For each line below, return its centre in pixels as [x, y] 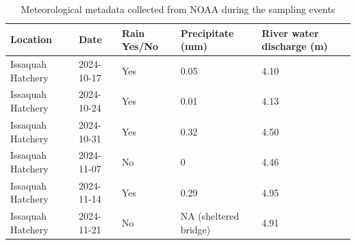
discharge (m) [295, 46]
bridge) [195, 229]
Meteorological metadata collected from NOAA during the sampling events [178, 9]
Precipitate [207, 33]
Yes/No [140, 46]
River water [290, 33]
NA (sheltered [210, 216]
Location [31, 39]
